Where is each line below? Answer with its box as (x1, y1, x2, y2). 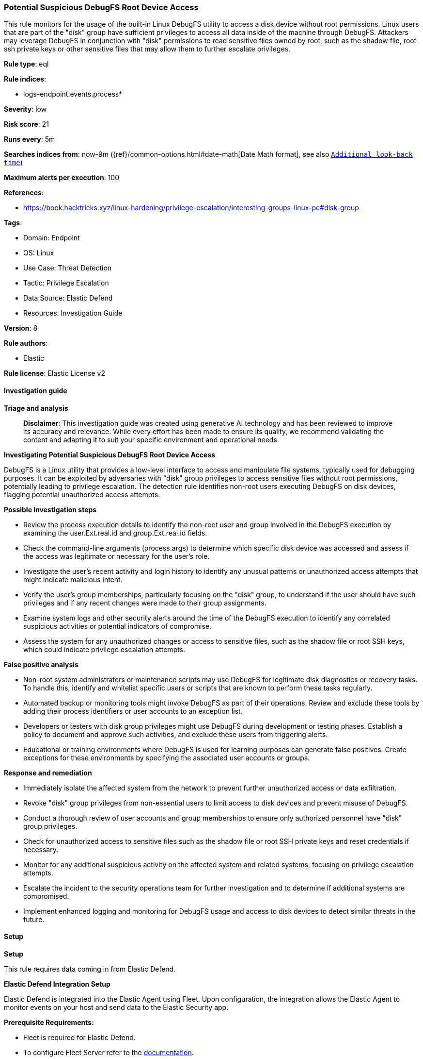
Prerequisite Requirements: (4, 1018, 94, 1026)
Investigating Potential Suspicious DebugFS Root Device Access (4, 450, 216, 459)
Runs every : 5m (4, 135, 55, 144)
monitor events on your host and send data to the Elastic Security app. (4, 1003, 229, 1011)
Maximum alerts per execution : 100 (4, 173, 120, 182)
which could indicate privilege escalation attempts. (23, 645, 186, 654)
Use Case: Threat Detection (23, 264, 112, 272)
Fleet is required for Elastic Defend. (23, 1033, 136, 1042)
